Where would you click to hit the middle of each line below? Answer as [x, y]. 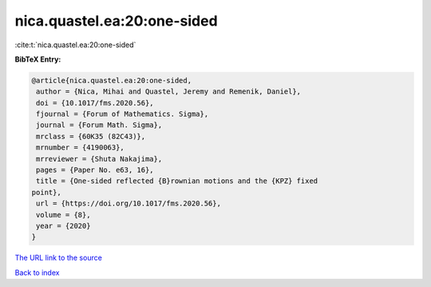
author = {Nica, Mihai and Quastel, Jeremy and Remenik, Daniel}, [169, 92]
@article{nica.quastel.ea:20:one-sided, [111, 80]
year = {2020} [63, 226]
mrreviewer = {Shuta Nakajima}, [99, 159]
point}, [46, 192]
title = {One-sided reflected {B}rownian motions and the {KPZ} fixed [177, 181]
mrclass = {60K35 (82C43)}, [91, 136]
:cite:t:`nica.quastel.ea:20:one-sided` [75, 45]
